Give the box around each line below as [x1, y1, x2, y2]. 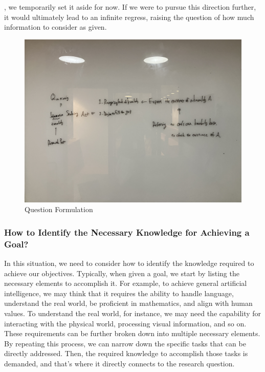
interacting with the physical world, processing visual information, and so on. [4, 318, 247, 328]
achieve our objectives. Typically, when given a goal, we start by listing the [4, 267, 239, 278]
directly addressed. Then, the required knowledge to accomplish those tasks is [4, 348, 248, 359]
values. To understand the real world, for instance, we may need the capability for [4, 308, 261, 319]
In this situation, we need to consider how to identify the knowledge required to [4, 258, 254, 268]
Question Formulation [25, 204, 93, 215]
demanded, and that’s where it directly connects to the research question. [4, 358, 235, 369]
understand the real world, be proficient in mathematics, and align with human [4, 298, 253, 308]
